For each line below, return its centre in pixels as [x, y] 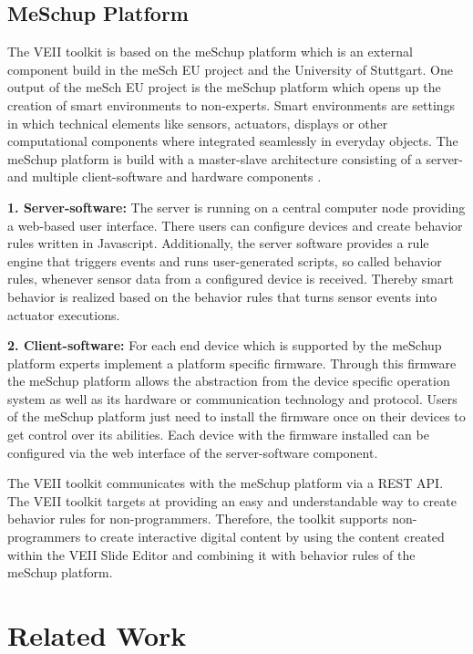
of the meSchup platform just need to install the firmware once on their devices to [236, 416]
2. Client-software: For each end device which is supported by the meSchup [225, 345]
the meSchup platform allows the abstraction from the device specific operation [229, 381]
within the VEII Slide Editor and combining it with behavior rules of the [211, 554]
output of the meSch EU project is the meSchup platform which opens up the [224, 87]
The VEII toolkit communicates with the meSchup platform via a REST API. [226, 483]
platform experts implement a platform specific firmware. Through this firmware [232, 363]
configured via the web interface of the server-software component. [193, 452]
